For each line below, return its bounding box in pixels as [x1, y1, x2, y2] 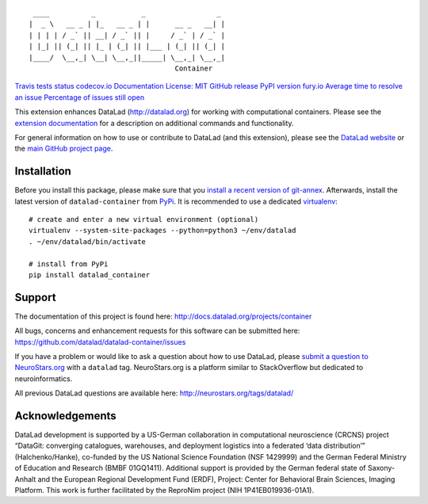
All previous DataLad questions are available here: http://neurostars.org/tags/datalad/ [14, 388, 294, 398]
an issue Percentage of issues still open [14, 92, 145, 102]
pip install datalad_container [29, 270, 151, 279]
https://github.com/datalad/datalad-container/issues [14, 337, 186, 346]
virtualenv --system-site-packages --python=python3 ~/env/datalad [29, 226, 296, 235]
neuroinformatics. [14, 373, 73, 384]
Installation [14, 165, 71, 178]
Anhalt [14, 474, 36, 483]
